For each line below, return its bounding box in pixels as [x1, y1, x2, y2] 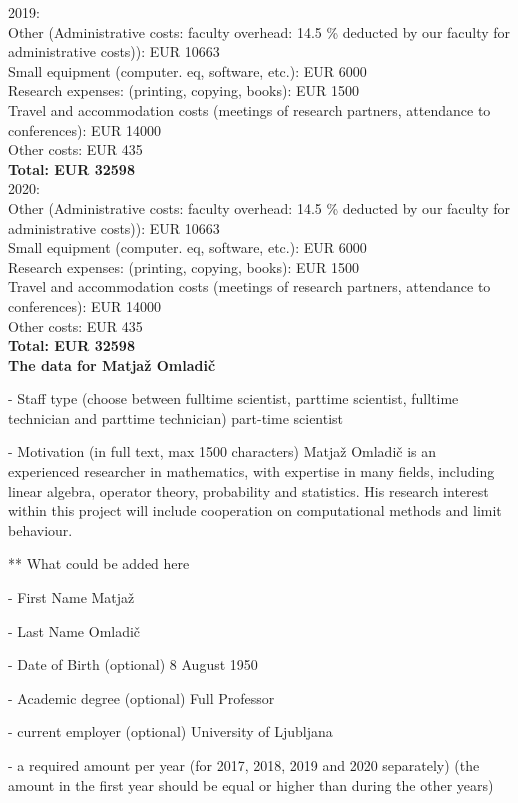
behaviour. [8, 519, 73, 540]
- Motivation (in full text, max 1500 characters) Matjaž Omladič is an [8, 441, 437, 462]
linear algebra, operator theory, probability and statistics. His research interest [8, 480, 489, 501]
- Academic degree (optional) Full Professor [8, 687, 275, 708]
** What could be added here [8, 553, 190, 574]
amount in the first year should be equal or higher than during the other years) [8, 774, 494, 795]
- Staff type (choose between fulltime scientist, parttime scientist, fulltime [8, 388, 459, 409]
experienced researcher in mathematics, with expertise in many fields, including [8, 461, 495, 482]
